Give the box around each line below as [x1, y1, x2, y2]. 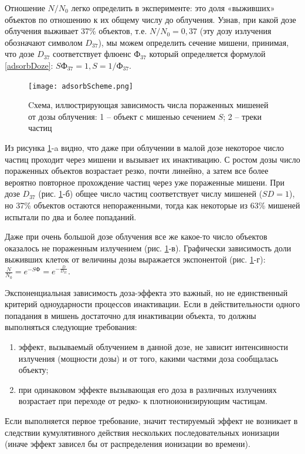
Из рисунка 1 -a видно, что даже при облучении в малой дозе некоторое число [5, 142, 284, 153]
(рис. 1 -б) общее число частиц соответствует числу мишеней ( [38, 187, 263, 200]
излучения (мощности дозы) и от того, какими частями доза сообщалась [18, 352, 279, 364]
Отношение [5, 2, 45, 14]
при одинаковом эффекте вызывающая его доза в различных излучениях [18, 383, 277, 395]
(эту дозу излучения [199, 25, 272, 37]
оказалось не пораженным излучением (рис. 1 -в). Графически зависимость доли [5, 241, 292, 254]
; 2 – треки [223, 110, 262, 122]
